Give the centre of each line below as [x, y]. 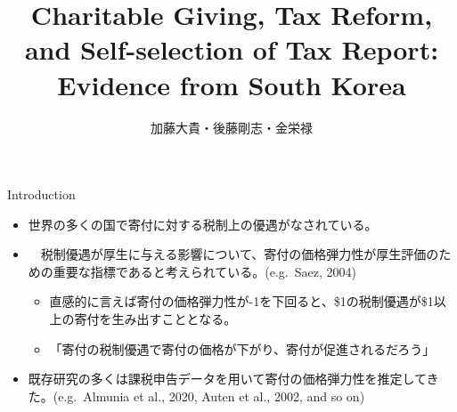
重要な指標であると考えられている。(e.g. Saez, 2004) [204, 271]
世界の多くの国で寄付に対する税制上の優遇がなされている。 [203, 224]
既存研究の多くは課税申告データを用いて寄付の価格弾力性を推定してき [233, 379]
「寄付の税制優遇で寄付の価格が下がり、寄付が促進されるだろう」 [242, 348]
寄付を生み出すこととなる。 [155, 319]
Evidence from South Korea [232, 84]
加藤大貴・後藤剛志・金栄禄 [232, 127]
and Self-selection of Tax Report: [232, 49]
